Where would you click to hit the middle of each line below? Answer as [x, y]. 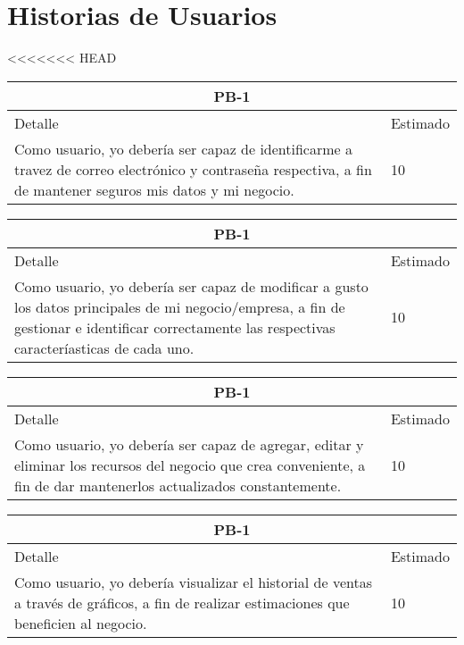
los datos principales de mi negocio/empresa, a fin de [180, 306]
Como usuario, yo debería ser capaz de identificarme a [183, 148]
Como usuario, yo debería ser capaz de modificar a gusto [191, 286]
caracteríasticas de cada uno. [104, 348]
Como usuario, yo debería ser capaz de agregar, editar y [189, 444]
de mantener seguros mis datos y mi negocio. [154, 189]
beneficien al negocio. [81, 623]
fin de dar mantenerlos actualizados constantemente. [178, 485]
